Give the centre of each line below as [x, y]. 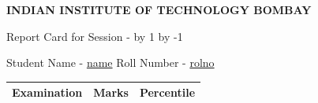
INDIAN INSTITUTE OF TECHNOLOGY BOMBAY [159, 9]
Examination [47, 92]
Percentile [167, 92]
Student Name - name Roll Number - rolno [110, 63]
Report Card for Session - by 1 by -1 [95, 36]
